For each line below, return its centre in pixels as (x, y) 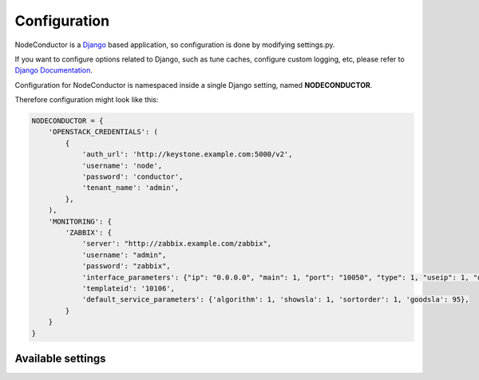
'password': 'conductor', (133, 177)
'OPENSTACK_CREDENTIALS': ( (103, 132)
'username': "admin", (124, 255)
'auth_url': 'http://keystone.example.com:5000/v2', (187, 154)
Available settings (61, 358)
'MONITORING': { (80, 221)
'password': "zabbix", (126, 266)
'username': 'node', (122, 165)
